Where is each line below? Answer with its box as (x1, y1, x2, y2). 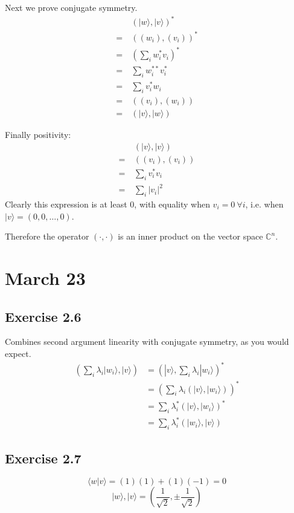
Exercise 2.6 (5, 307, 81, 325)
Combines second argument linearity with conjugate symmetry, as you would (5, 335, 289, 348)
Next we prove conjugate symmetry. (5, 1, 138, 13)
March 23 (5, 265, 86, 290)
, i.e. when (245, 197, 284, 210)
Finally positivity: (5, 128, 71, 141)
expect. (5, 347, 31, 359)
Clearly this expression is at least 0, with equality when (5, 197, 210, 210)
